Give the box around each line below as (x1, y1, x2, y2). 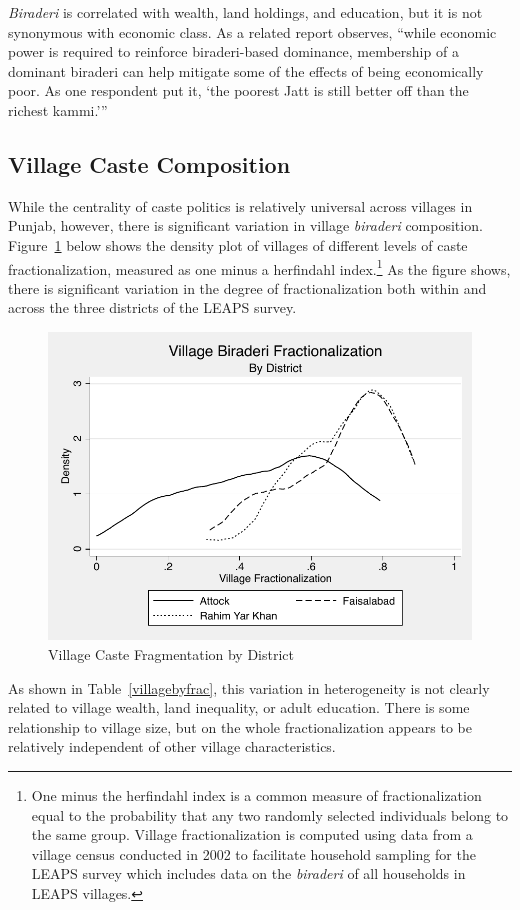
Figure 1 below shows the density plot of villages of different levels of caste (8, 234, 468, 255)
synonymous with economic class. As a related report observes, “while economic (8, 21, 497, 42)
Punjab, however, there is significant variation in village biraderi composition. (8, 215, 483, 236)
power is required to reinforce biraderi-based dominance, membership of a (8, 41, 459, 62)
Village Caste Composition (8, 148, 291, 179)
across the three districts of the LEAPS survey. (8, 297, 297, 318)
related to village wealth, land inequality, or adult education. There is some (8, 697, 470, 718)
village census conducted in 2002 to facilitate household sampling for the (31, 843, 476, 864)
